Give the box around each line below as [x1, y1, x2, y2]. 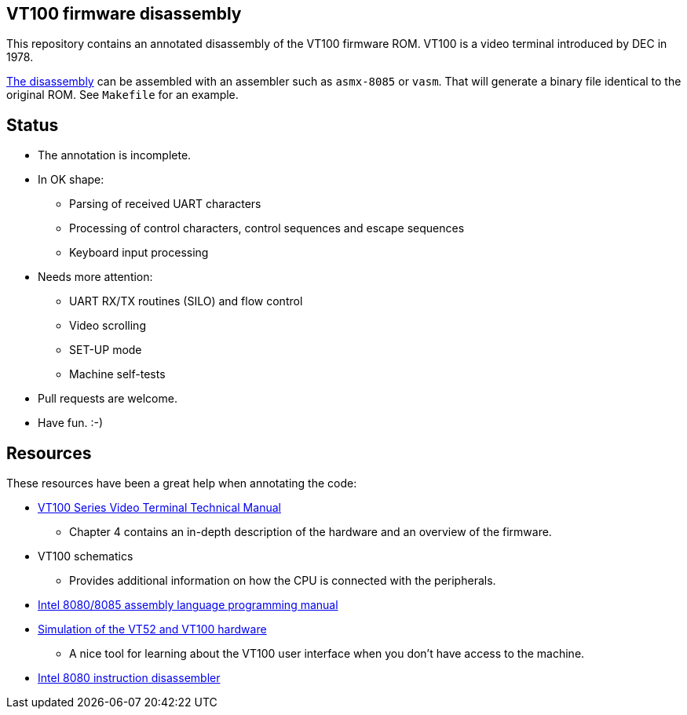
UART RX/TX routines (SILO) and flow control [69, 294, 303, 308]
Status [6, 115, 59, 135]
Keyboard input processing [69, 246, 209, 260]
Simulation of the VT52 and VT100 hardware [38, 622, 267, 637]
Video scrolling [69, 319, 146, 333]
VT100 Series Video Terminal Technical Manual [38, 501, 281, 515]
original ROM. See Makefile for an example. [6, 88, 239, 102]
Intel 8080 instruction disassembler [38, 671, 221, 685]
